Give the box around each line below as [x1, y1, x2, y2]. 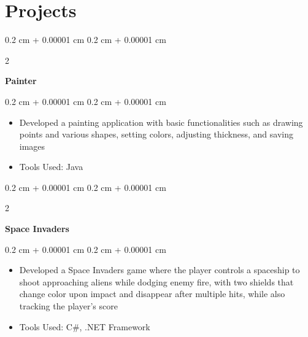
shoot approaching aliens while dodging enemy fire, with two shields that [19, 275, 294, 288]
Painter [5, 74, 37, 87]
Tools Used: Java [19, 160, 83, 173]
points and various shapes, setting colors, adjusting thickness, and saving [19, 128, 293, 141]
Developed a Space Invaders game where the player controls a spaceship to [19, 263, 300, 276]
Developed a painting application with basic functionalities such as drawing [19, 115, 303, 128]
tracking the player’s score [19, 300, 118, 312]
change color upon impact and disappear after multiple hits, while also [19, 287, 285, 300]
